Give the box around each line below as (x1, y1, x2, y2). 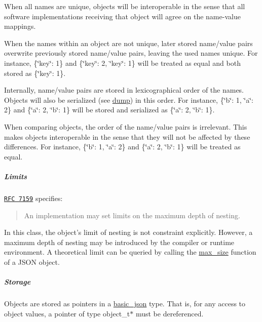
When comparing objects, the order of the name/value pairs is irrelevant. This (4, 121, 247, 132)
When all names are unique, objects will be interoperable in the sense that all (4, 1, 245, 11)
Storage (4, 276, 31, 287)
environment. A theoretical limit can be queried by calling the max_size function (4, 247, 256, 257)
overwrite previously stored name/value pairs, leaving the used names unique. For (4, 48, 258, 58)
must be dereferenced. (135, 308, 204, 318)
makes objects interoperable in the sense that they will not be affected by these (4, 131, 250, 142)
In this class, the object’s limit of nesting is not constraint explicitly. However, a (4, 227, 253, 237)
